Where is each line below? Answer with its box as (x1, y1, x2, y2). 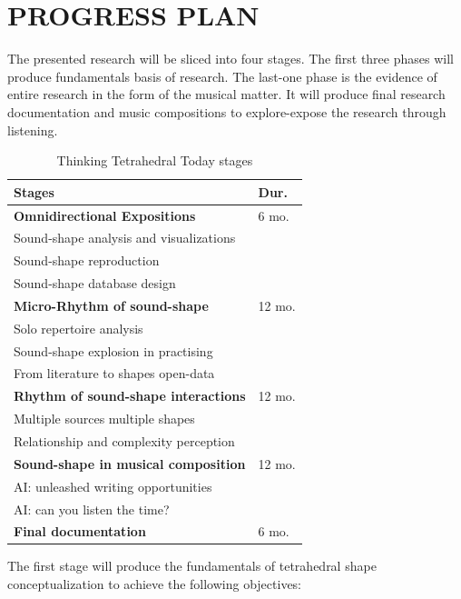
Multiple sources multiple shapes (14, 409, 195, 428)
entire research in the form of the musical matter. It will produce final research (7, 85, 446, 104)
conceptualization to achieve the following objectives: (7, 574, 302, 594)
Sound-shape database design (14, 274, 176, 293)
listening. (7, 120, 58, 139)
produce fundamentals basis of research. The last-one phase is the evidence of (7, 66, 437, 85)
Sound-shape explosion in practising (14, 341, 213, 360)
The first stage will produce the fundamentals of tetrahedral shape (7, 556, 377, 575)
